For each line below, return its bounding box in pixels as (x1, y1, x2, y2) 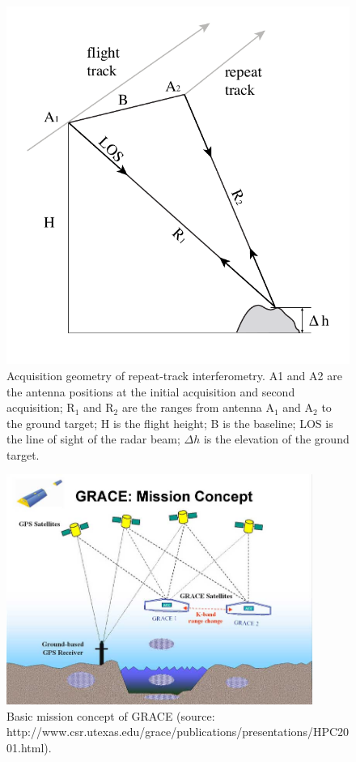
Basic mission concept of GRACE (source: (6, 707, 215, 724)
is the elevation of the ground (203, 430, 350, 447)
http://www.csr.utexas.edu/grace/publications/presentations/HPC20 (6, 723, 350, 740)
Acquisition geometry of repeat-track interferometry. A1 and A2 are (6, 366, 342, 383)
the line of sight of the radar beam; (6, 430, 180, 447)
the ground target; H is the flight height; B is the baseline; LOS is (6, 414, 333, 431)
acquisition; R (6, 399, 75, 416)
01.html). (6, 739, 52, 756)
